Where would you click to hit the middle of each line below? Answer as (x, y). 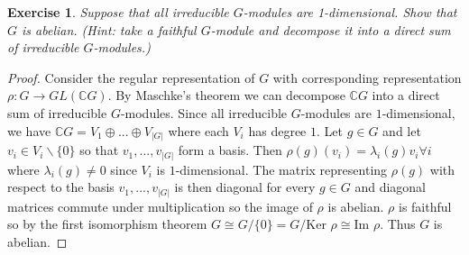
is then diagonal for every (245, 187)
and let (402, 130)
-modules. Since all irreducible (204, 112)
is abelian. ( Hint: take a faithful (109, 29)
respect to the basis (61, 187)
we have (29, 130)
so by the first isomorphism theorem (107, 224)
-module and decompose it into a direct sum (331, 29)
